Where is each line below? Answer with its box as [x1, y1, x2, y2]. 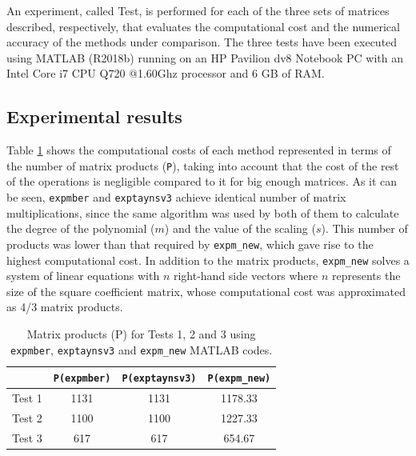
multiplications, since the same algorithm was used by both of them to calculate [6, 204, 399, 221]
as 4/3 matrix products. [6, 298, 123, 315]
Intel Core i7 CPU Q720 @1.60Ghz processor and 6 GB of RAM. [6, 65, 325, 82]
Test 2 [12, 409, 42, 426]
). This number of [321, 220, 408, 237]
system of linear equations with [6, 267, 160, 284]
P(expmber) [53, 373, 111, 385]
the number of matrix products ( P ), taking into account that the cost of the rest [6, 157, 399, 174]
